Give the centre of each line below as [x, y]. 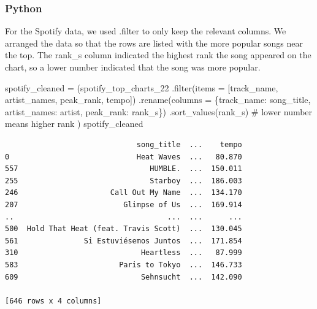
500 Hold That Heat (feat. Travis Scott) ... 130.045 [124, 229]
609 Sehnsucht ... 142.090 [124, 277]
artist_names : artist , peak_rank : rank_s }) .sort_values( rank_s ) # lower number [159, 111]
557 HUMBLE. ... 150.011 [124, 169]
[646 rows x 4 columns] [53, 301]
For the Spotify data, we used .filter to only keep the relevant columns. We [146, 31]
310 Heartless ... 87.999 [124, 253]
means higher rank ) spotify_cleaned [74, 124]
